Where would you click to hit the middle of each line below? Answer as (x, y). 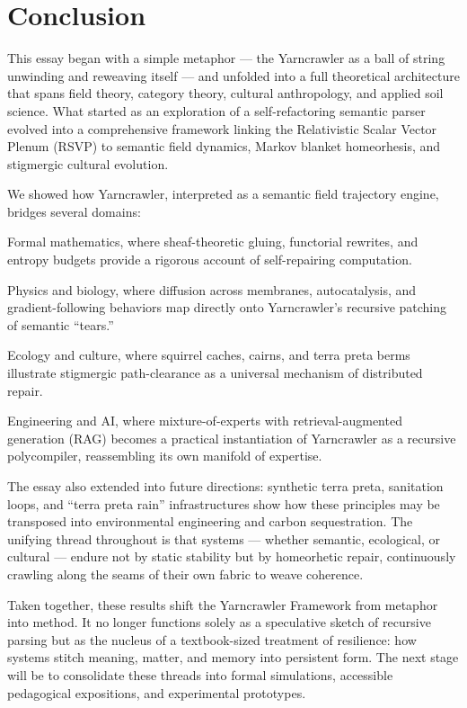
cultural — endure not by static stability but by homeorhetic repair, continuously (232, 556)
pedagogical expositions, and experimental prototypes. (157, 692)
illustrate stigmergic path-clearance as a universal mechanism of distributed (215, 373)
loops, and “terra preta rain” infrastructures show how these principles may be (224, 503)
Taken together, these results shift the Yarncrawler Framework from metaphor (223, 604)
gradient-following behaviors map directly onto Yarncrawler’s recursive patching (227, 307)
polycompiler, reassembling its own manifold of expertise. (165, 456)
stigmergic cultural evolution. (88, 163)
